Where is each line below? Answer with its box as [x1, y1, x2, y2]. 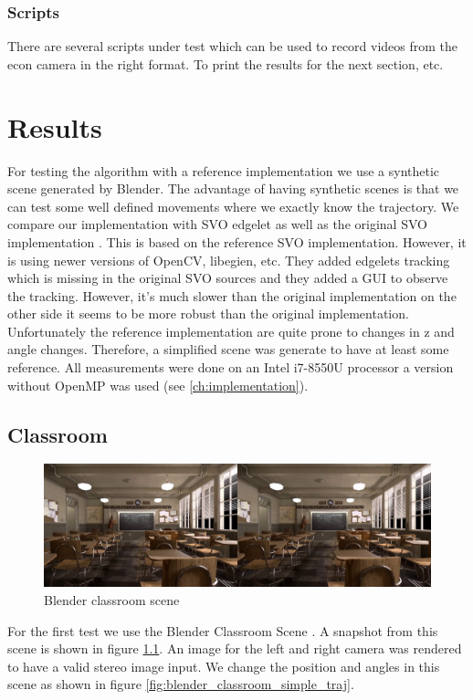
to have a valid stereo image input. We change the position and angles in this [7, 656, 440, 675]
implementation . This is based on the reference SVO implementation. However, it [7, 232, 467, 251]
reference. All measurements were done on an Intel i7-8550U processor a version [7, 358, 454, 377]
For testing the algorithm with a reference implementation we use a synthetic [7, 161, 440, 180]
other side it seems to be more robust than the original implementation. [7, 304, 409, 323]
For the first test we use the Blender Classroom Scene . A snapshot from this [7, 621, 438, 640]
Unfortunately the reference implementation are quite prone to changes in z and [7, 321, 455, 340]
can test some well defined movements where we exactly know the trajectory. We [7, 196, 459, 215]
